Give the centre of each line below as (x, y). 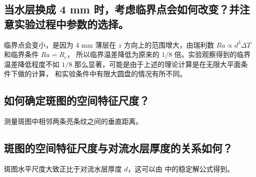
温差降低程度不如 (32, 64)
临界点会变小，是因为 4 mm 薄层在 (60, 44)
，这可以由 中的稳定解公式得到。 (181, 168)
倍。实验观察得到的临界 (213, 54)
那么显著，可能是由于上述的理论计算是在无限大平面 (158, 64)
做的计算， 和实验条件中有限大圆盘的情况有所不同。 (102, 74)
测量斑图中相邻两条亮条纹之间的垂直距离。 (73, 121)
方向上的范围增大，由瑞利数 (169, 44)
